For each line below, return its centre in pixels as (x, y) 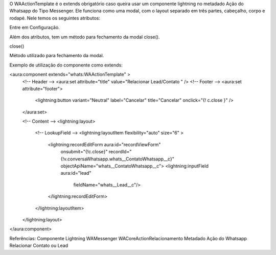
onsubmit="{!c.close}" (84, 152)
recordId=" (120, 152)
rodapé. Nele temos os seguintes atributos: (55, 18)
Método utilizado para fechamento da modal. (57, 56)
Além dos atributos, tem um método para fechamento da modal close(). (85, 37)
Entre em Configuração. (34, 28)
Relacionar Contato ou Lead (39, 246)
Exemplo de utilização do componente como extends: (66, 65)
